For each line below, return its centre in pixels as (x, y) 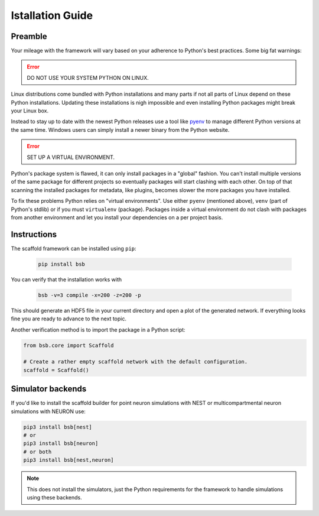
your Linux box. (30, 111)
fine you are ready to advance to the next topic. (69, 319)
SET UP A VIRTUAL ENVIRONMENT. (71, 157)
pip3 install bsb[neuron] (61, 444)
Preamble (29, 36)
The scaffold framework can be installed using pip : (74, 248)
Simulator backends (49, 389)
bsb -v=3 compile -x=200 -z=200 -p (89, 295)
